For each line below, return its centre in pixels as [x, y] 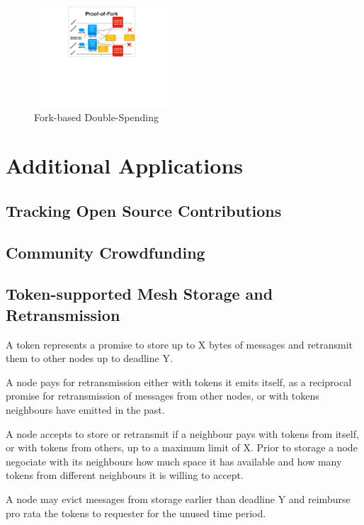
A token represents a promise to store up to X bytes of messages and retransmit [180, 344]
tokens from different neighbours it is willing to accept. [125, 475]
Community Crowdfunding [106, 252]
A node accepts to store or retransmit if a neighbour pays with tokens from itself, [182, 433]
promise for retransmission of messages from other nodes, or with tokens [163, 396]
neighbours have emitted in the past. [85, 410]
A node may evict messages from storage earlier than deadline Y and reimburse [178, 498]
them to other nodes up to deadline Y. [89, 358]
